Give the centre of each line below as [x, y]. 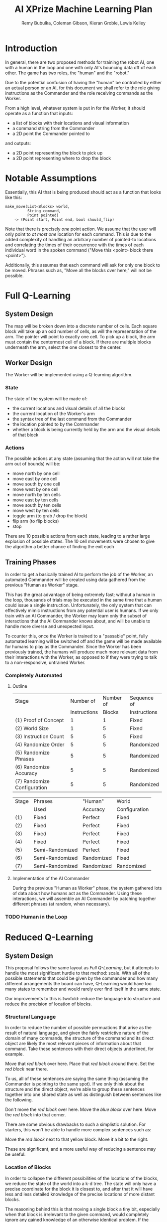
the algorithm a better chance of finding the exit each [60, 547]
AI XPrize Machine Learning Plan [83, 9]
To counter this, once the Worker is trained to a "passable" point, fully [77, 636]
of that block [25, 435]
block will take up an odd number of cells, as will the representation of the [81, 331]
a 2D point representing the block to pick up [57, 153]
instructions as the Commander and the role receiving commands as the [79, 93]
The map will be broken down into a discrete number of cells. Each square [81, 326]
